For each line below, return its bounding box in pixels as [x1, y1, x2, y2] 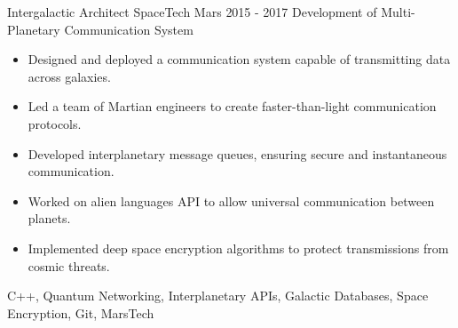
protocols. [28, 114, 82, 132]
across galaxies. [28, 67, 111, 85]
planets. [28, 209, 71, 228]
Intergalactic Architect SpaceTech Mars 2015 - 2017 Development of [7, 3, 377, 20]
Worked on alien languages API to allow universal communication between [28, 191, 435, 210]
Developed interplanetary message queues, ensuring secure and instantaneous [28, 144, 447, 163]
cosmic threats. [28, 256, 110, 275]
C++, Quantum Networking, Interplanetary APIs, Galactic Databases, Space [7, 286, 429, 305]
